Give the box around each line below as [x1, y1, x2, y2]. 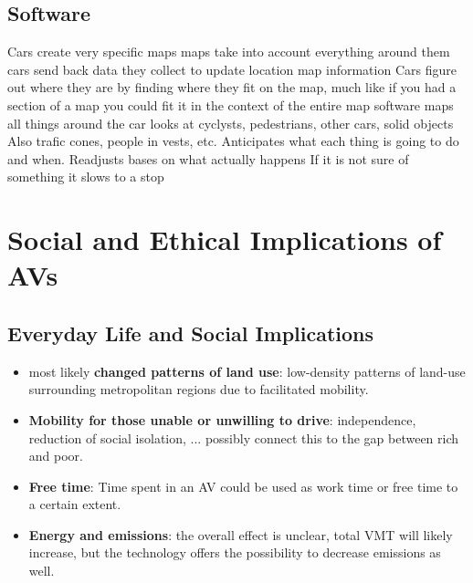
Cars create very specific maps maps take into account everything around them [7, 42, 450, 61]
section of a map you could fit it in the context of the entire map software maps [7, 95, 454, 114]
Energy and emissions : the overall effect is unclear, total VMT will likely [28, 525, 453, 544]
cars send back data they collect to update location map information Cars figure [7, 59, 457, 78]
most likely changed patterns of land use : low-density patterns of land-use [28, 361, 466, 380]
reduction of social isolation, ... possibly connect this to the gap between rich [28, 428, 459, 447]
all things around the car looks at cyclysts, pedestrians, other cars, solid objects [7, 113, 454, 132]
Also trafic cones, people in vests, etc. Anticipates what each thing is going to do [7, 131, 459, 151]
